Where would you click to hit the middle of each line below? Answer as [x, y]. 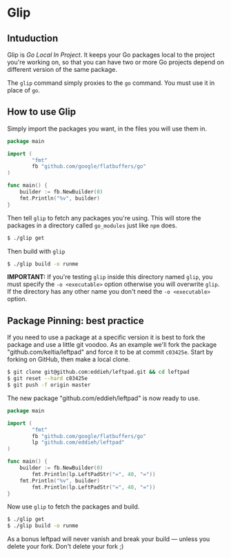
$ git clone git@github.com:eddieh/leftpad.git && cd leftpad [98, 372]
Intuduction [33, 38]
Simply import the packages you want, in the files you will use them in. [107, 129]
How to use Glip [42, 112]
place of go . [23, 90]
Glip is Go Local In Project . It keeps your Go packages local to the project [111, 55]
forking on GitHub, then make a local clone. [69, 359]
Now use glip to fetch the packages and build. [73, 507]
